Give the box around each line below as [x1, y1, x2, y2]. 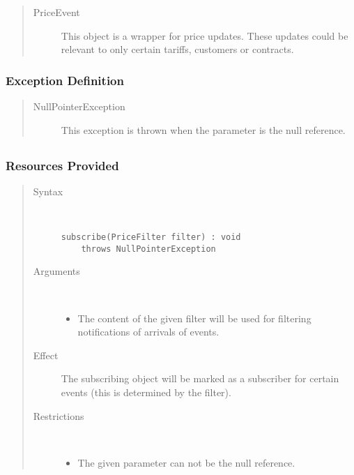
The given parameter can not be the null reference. [77, 455, 295, 469]
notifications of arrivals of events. [77, 324, 220, 339]
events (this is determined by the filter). [61, 384, 231, 399]
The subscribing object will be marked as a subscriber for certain [61, 371, 339, 386]
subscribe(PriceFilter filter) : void [61, 232, 241, 243]
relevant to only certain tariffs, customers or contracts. [61, 42, 294, 56]
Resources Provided [6, 156, 119, 174]
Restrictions [33, 408, 84, 423]
